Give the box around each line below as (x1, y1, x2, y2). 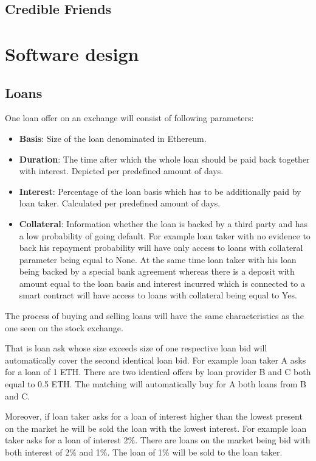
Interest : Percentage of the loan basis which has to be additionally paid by (19, 185, 301, 197)
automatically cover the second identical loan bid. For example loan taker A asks (5, 353, 306, 366)
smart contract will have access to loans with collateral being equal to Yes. (19, 289, 297, 301)
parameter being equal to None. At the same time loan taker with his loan (19, 253, 297, 266)
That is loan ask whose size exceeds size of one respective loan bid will (5, 342, 267, 354)
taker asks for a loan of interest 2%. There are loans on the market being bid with (5, 434, 311, 446)
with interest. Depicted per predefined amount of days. (19, 164, 224, 177)
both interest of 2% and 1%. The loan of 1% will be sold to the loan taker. (5, 446, 283, 459)
